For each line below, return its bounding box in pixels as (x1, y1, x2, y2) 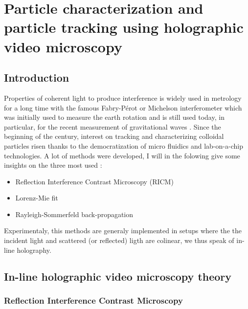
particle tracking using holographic (4, 17, 244, 37)
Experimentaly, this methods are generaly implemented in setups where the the (4, 225, 242, 236)
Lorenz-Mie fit (15, 193, 58, 203)
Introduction (4, 70, 69, 85)
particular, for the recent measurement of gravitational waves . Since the (4, 121, 221, 132)
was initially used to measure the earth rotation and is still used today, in (4, 112, 225, 122)
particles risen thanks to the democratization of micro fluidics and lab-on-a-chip (4, 140, 243, 151)
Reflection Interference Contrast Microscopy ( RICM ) (15, 176, 174, 186)
